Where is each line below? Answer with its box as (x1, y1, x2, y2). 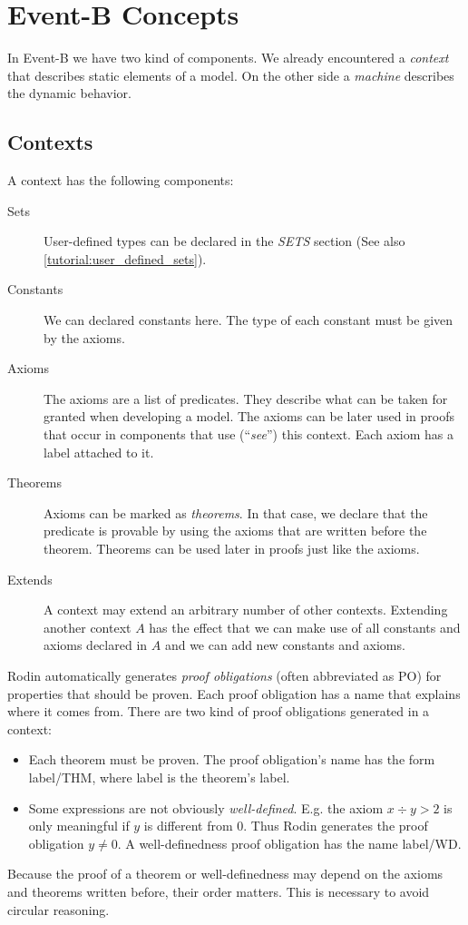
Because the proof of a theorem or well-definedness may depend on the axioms (7, 864, 444, 883)
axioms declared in (44, 635, 148, 654)
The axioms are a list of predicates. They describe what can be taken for (44, 389, 448, 408)
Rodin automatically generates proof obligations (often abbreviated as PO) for (7, 665, 442, 684)
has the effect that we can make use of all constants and (149, 617, 461, 636)
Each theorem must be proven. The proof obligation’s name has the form (28, 750, 435, 769)
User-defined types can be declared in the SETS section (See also (44, 231, 405, 251)
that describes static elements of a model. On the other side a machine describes (7, 65, 454, 84)
